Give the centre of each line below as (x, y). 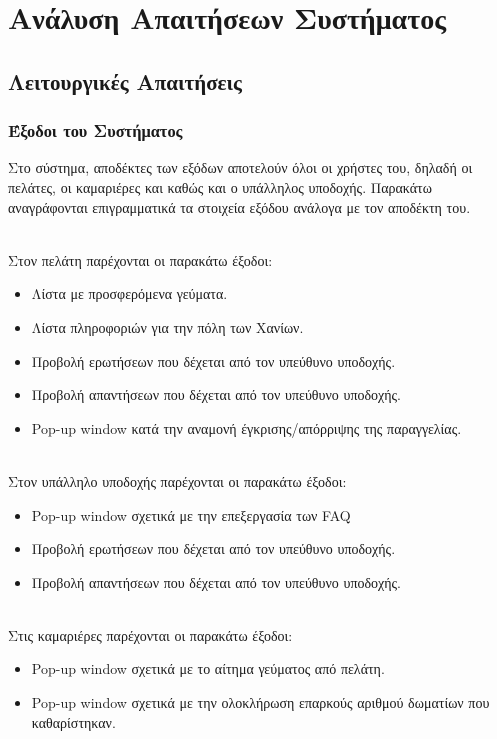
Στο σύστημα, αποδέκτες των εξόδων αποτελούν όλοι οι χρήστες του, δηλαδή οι (240, 167)
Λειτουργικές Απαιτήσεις (125, 80)
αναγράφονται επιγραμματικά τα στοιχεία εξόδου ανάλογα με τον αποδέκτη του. (239, 206)
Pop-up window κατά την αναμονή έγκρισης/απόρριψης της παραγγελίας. (246, 427)
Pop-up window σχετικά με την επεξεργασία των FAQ (191, 514)
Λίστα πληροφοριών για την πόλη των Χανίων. (167, 326)
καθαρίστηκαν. (73, 721)
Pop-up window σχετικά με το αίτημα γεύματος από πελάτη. (208, 668)
